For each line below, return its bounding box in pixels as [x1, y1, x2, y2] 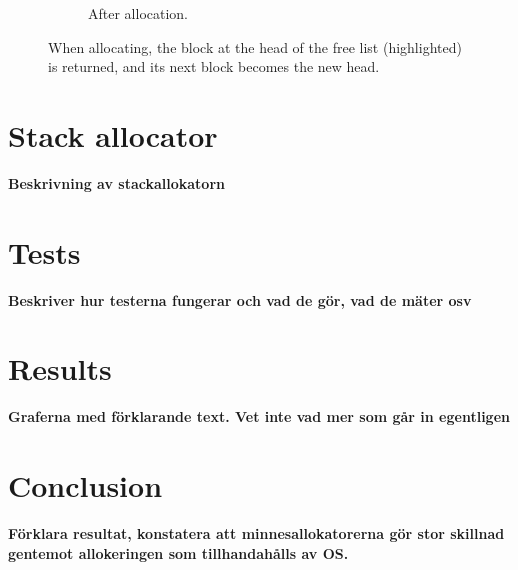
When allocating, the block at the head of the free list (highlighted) [48, 36, 462, 57]
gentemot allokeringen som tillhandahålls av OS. [8, 542, 349, 563]
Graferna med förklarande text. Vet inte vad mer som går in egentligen [8, 406, 510, 427]
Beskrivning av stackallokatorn [8, 172, 225, 193]
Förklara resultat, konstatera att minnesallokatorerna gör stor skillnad [8, 523, 505, 544]
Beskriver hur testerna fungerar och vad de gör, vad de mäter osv [8, 289, 472, 310]
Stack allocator [8, 114, 218, 155]
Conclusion [8, 465, 163, 506]
